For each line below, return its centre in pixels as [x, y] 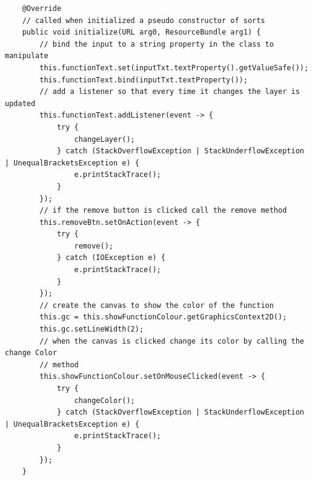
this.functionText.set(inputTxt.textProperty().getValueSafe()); [174, 68]
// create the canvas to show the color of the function [157, 305]
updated [20, 103]
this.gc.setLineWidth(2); [92, 329]
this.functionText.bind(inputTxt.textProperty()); [144, 80]
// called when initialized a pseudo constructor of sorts [144, 20]
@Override [42, 8]
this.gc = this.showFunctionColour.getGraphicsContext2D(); [163, 317]
